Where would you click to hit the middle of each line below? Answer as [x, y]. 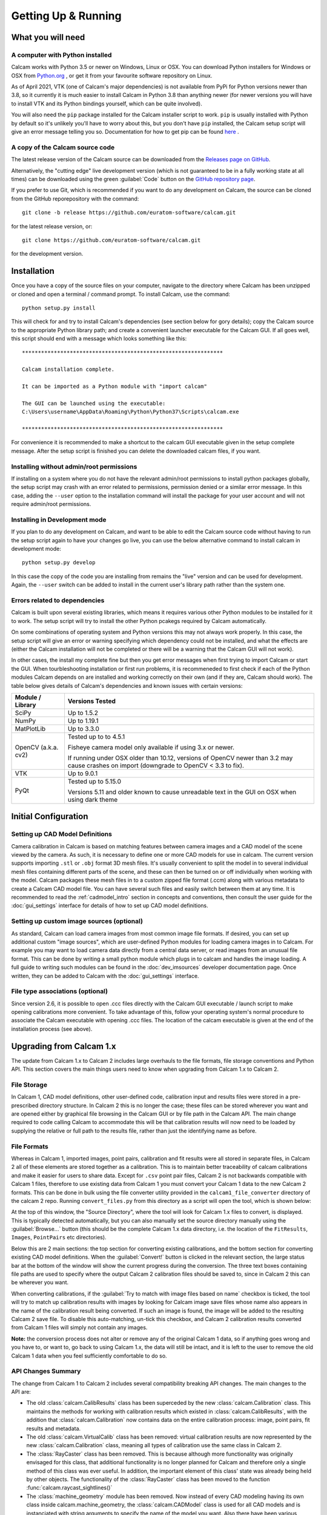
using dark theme [93, 799]
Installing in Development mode [59, 519]
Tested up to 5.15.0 [94, 781]
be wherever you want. [40, 1282]
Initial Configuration [50, 817]
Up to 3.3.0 [84, 728]
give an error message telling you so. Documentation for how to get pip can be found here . [125, 132]
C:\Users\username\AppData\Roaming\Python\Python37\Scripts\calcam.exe [130, 412]
